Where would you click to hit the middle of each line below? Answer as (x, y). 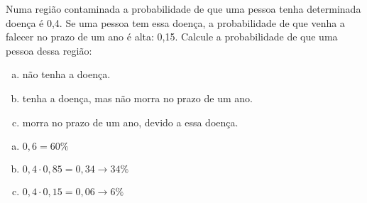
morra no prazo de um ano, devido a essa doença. (130, 122)
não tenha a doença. (66, 74)
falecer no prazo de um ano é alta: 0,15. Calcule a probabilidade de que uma (172, 37)
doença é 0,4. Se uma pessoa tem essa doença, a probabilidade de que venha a (175, 22)
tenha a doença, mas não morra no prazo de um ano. (137, 98)
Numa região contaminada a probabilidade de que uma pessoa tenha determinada (183, 9)
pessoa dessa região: (49, 50)
